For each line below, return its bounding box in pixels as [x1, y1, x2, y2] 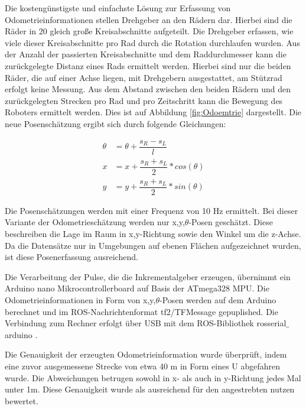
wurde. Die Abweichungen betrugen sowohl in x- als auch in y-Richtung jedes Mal [5, 371, 301, 384]
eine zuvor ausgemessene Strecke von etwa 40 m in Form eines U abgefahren [5, 359, 281, 372]
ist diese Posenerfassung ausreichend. [5, 251, 138, 263]
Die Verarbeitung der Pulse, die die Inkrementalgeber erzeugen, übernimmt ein [5, 270, 291, 283]
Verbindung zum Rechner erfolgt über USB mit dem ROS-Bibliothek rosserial [5, 317, 287, 329]
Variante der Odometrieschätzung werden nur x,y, [5, 216, 185, 228]
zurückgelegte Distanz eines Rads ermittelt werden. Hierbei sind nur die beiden [5, 59, 291, 72]
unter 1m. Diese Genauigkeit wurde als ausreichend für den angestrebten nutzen [5, 383, 295, 395]
